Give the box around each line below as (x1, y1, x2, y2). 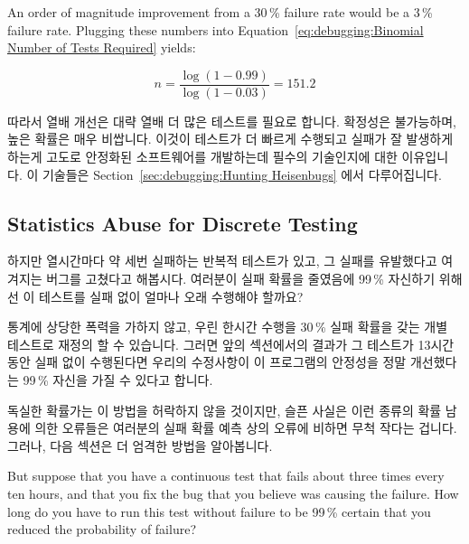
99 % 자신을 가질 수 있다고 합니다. (23, 370, 213, 389)
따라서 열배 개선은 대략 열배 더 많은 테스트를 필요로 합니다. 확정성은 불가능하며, (7, 111, 456, 130)
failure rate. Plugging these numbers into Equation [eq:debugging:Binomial (7, 20, 424, 39)
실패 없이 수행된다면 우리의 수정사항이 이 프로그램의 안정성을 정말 (34, 352, 407, 371)
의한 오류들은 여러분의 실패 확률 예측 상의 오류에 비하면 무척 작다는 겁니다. (34, 418, 457, 437)
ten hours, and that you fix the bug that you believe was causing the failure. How (7, 483, 459, 502)
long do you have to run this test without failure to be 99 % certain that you (7, 502, 431, 521)
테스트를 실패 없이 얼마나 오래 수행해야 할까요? (39, 286, 304, 305)
